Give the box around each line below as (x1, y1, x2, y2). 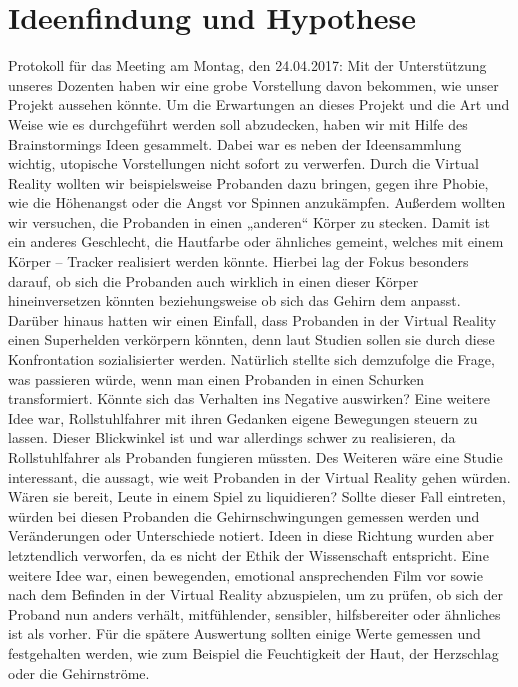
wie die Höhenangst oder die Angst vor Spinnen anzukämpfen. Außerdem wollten (8, 192, 506, 213)
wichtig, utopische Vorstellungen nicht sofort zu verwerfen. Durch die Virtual (8, 153, 479, 174)
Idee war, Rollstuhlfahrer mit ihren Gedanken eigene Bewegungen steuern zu (8, 407, 478, 428)
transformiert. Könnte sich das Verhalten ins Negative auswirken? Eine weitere (8, 388, 490, 409)
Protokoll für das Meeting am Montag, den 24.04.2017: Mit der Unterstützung (8, 55, 487, 76)
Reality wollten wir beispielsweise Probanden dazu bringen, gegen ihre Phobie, (8, 172, 489, 193)
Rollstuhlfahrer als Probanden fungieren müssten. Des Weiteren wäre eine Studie (8, 447, 503, 467)
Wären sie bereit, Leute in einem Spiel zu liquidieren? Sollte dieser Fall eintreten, (8, 486, 506, 507)
